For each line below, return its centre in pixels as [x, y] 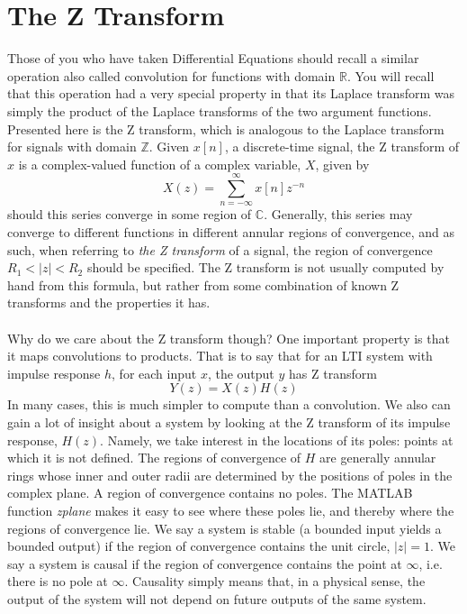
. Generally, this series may [338, 214]
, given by [342, 164]
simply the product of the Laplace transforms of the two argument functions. [220, 110]
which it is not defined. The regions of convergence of [154, 458]
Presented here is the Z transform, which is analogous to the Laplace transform [226, 128]
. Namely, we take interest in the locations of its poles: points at [277, 440]
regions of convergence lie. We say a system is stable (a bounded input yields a [225, 528]
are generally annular [378, 458]
